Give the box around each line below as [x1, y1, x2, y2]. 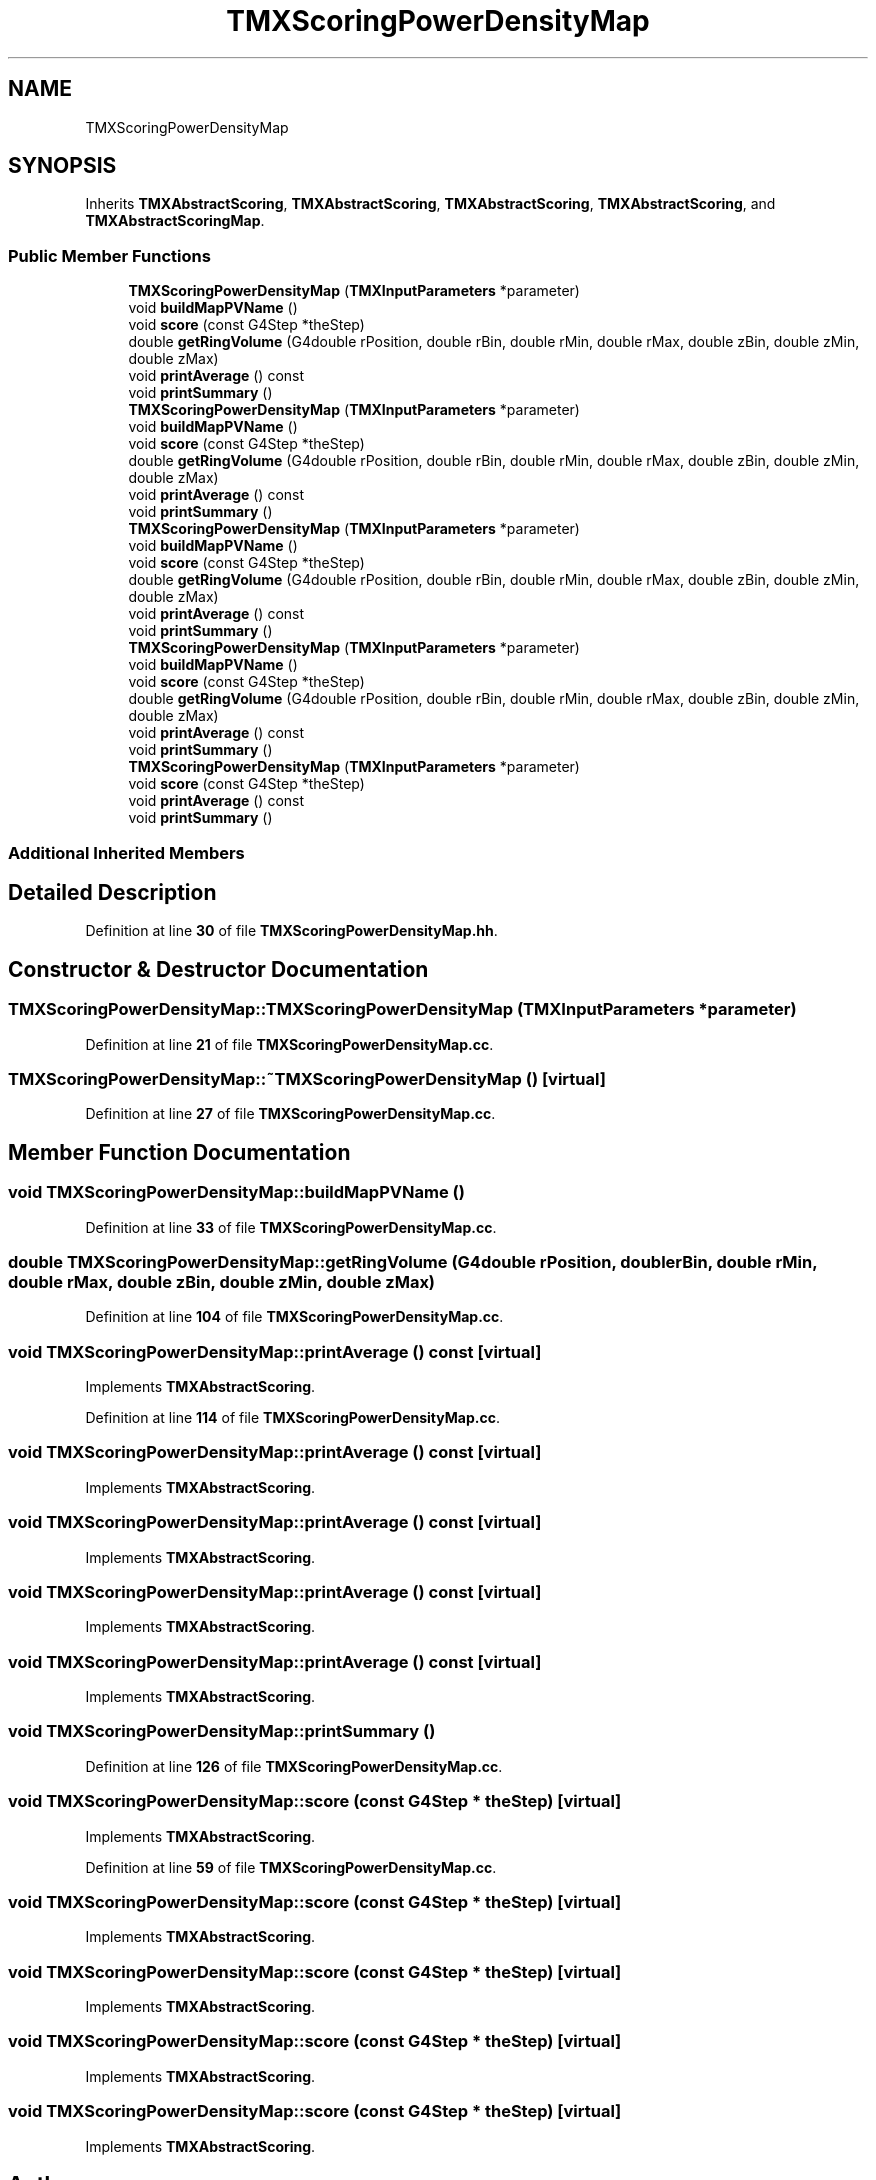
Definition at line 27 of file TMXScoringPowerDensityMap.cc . [85, 1105, 496, 1123]
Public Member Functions [8, 245, 211, 266]
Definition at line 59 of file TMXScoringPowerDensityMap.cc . [85, 1858, 497, 1876]
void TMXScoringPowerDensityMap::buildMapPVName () [8, 1182, 465, 1203]
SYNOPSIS [8, 153, 117, 179]
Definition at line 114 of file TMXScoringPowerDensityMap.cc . [85, 1409, 500, 1427]
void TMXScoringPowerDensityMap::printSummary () [8, 1721, 436, 1742]
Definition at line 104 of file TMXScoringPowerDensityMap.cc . [85, 1308, 504, 1326]
